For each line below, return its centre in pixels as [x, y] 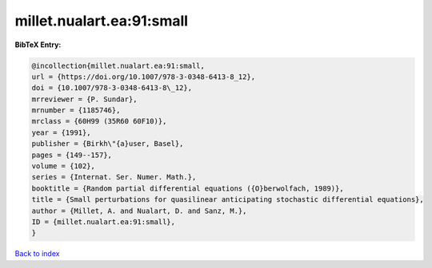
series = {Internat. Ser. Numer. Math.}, [114, 177]
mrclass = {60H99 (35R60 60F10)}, [99, 121]
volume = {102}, [64, 166]
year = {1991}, [61, 132]
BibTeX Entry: [38, 45]
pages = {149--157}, [72, 155]
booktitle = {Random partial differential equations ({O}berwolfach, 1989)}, [188, 188]
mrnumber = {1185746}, [76, 110]
